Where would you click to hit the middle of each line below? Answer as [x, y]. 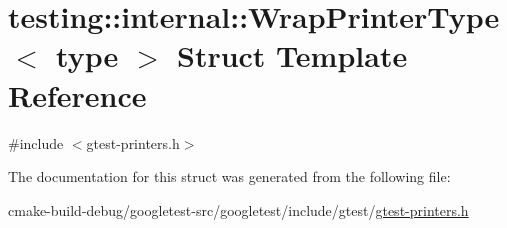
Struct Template [292, 55]
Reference [77, 94]
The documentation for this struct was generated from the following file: [229, 176]
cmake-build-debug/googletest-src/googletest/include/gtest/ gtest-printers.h [238, 209]
